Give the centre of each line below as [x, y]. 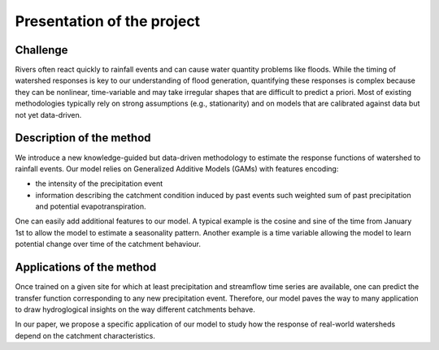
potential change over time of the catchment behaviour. [108, 244]
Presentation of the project [108, 21]
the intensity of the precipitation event [99, 184]
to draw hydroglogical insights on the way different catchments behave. [135, 309]
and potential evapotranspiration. [91, 206]
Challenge [41, 50]
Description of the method [83, 138]
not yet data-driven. [48, 115]
